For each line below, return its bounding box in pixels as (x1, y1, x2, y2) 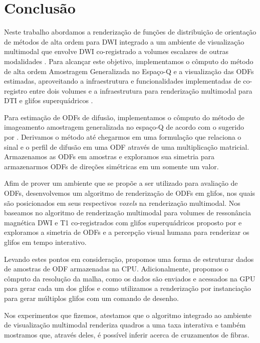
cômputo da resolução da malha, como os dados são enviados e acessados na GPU (4, 273, 255, 283)
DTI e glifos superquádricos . (4, 95, 93, 106)
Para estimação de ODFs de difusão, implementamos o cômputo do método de (4, 112, 244, 122)
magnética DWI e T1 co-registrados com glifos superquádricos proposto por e (4, 217, 242, 227)
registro (4, 85, 28, 96)
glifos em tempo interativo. (4, 237, 87, 247)
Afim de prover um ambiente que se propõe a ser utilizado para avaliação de (4, 178, 238, 188)
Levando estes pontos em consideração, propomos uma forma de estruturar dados (4, 253, 254, 264)
